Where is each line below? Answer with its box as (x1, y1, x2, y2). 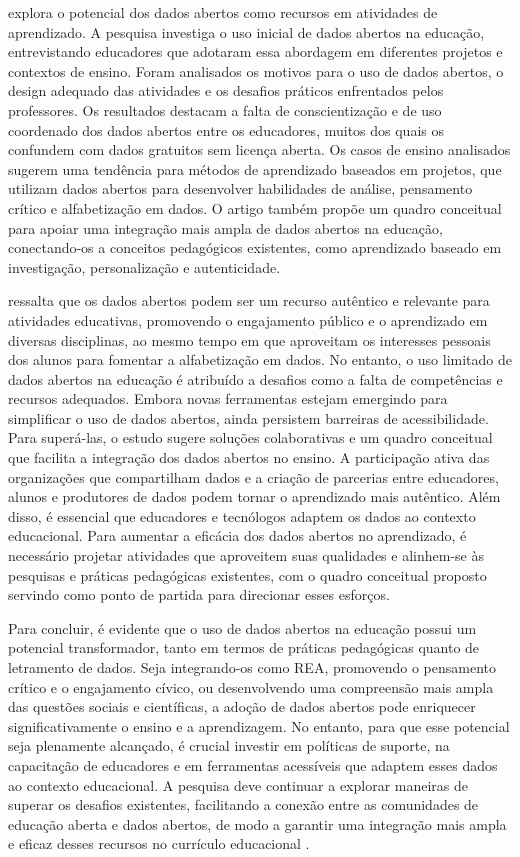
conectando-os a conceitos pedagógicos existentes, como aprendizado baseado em (8, 237, 502, 258)
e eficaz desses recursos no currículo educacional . (8, 833, 310, 854)
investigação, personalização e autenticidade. (8, 256, 281, 277)
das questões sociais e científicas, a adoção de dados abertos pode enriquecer (8, 696, 476, 717)
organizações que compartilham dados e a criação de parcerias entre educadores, (8, 466, 499, 487)
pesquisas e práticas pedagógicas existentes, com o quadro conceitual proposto (8, 564, 487, 585)
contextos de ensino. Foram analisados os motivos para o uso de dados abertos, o (8, 60, 504, 81)
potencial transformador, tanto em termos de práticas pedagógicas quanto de (8, 637, 480, 658)
